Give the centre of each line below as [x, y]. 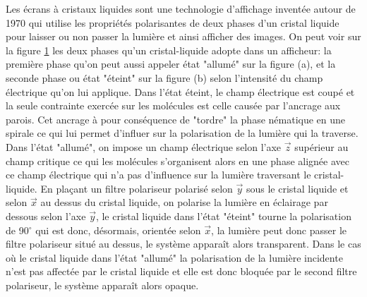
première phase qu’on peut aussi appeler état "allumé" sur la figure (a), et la [171, 64]
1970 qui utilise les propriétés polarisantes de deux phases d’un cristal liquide [173, 22]
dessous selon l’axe [46, 216]
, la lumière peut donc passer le [279, 230]
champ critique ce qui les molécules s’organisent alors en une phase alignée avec [178, 160]
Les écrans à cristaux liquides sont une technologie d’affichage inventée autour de [181, 8]
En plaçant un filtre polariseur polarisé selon [137, 188]
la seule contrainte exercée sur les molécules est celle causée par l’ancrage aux [173, 105]
